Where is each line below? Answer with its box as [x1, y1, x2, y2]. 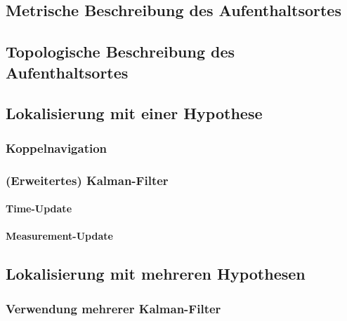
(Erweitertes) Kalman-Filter [6, 171, 169, 189]
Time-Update [6, 201, 72, 216]
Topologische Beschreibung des [6, 41, 235, 62]
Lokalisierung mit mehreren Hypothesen [6, 263, 306, 285]
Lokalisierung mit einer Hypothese [6, 102, 263, 124]
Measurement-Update [6, 228, 113, 243]
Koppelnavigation [6, 139, 107, 156]
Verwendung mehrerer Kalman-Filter [6, 299, 221, 317]
